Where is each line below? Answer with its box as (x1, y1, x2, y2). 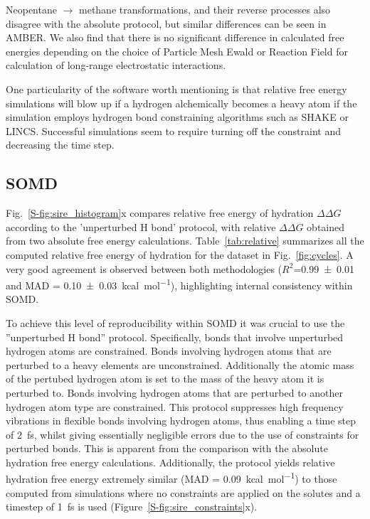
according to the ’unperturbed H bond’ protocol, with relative (6, 219, 276, 234)
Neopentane (6, 2, 57, 16)
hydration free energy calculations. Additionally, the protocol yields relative (6, 454, 335, 469)
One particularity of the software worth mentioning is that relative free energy (6, 81, 347, 96)
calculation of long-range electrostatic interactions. (6, 58, 226, 73)
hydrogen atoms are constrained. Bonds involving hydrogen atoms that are (6, 343, 332, 358)
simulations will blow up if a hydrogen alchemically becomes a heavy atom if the (6, 95, 357, 110)
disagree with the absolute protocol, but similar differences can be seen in (6, 16, 327, 31)
